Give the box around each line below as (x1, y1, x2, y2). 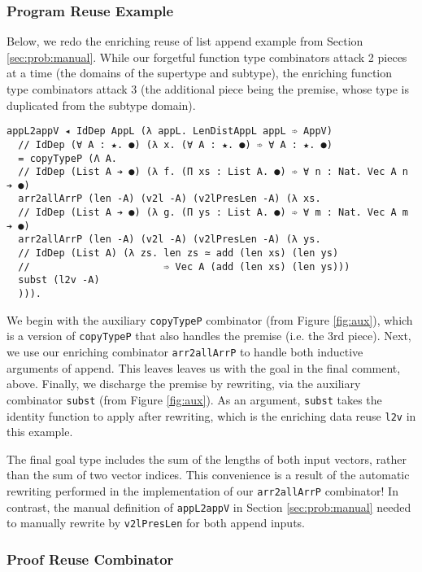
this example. (7, 423, 73, 440)
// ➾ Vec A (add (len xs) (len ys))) (18, 260, 350, 273)
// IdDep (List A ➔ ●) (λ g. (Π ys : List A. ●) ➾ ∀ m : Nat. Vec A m (18, 207, 408, 219)
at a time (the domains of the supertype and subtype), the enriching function (7, 64, 393, 81)
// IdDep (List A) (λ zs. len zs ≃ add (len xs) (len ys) (18, 247, 339, 260)
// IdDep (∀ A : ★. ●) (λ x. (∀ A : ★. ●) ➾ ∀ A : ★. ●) (18, 138, 333, 151)
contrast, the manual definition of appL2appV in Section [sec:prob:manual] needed (7, 498, 411, 515)
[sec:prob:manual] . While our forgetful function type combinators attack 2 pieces (7, 48, 407, 65)
